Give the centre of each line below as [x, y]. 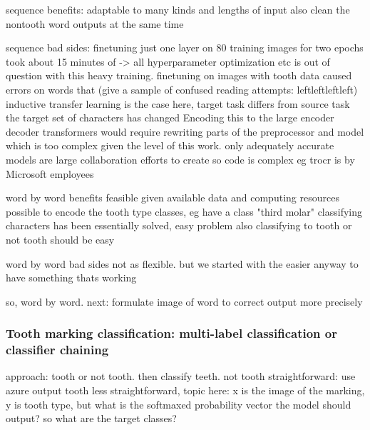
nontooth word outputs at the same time [95, 23]
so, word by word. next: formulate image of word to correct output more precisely [184, 301]
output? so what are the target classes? [91, 418]
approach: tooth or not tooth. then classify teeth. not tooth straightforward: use [181, 376]
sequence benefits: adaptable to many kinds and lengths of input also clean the [178, 9]
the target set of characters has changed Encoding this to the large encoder [170, 117]
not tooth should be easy [60, 239]
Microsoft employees [50, 173]
